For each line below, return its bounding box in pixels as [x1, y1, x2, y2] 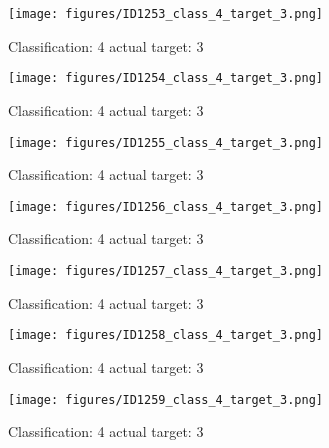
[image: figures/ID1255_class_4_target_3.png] [8, 135, 323, 150]
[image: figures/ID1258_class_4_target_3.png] [8, 328, 323, 343]
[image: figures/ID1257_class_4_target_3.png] [8, 264, 323, 278]
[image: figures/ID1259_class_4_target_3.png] [8, 392, 323, 407]
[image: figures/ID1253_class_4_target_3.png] [8, 7, 323, 21]
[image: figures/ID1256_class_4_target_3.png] [8, 199, 323, 214]
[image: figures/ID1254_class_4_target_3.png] [8, 71, 323, 86]
